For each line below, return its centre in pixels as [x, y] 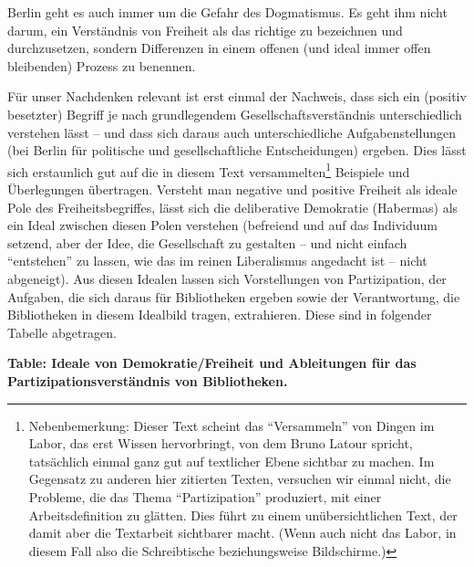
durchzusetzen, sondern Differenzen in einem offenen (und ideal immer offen [219, 48]
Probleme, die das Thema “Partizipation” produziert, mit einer [205, 496]
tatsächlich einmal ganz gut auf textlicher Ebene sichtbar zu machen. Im [232, 461]
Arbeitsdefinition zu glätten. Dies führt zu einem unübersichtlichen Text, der [243, 514]
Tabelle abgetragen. [62, 332]
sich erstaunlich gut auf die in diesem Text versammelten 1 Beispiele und [209, 170]
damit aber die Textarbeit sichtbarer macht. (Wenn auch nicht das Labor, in [242, 533]
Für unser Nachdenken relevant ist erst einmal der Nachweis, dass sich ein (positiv [237, 96]
